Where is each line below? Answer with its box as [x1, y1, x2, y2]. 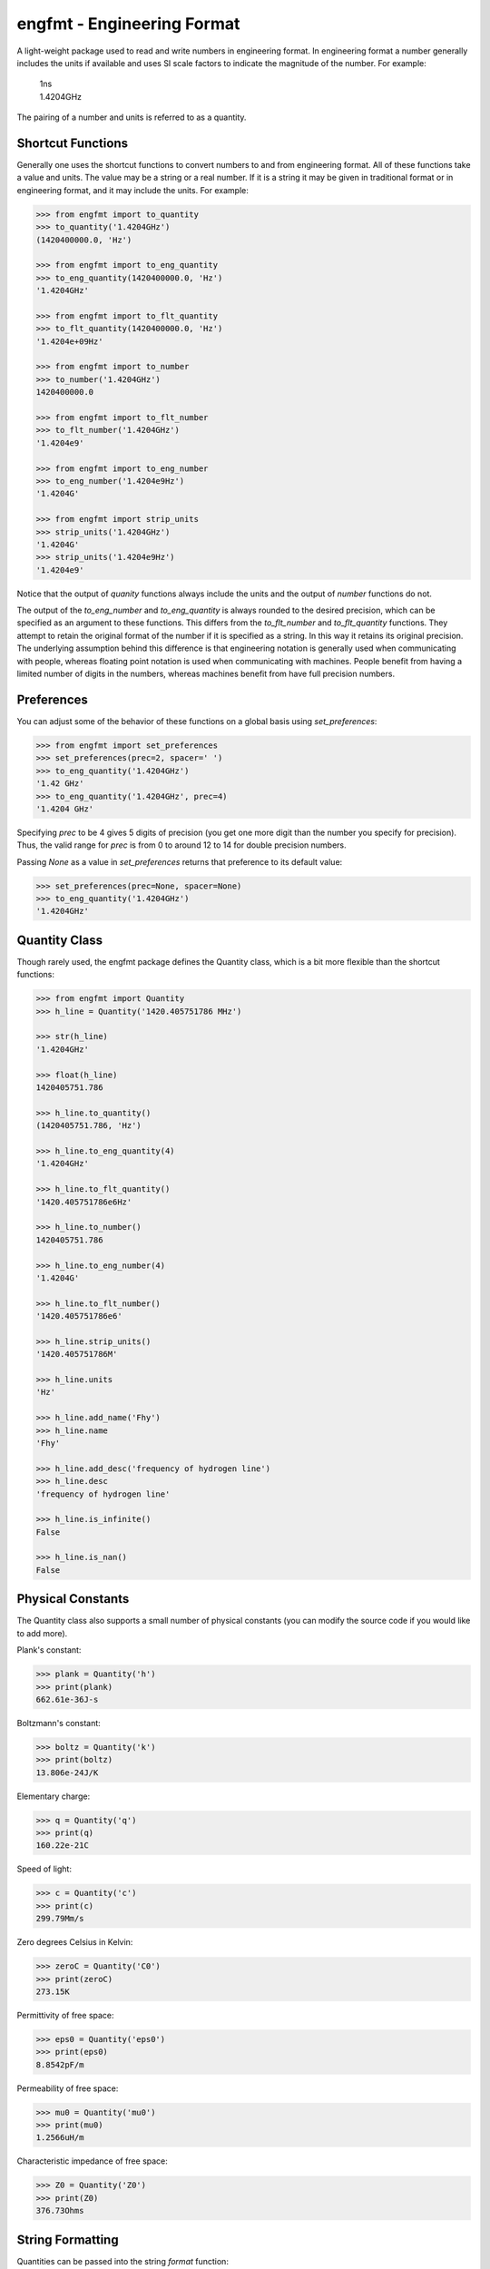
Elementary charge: [16, 1791, 91, 1802]
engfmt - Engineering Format [16, 14, 240, 34]
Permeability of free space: [16, 2083, 119, 2094]
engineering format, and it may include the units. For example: [16, 184, 249, 195]
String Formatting [16, 2232, 119, 2247]
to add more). [16, 1627, 68, 1638]
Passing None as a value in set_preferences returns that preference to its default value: [16, 856, 343, 867]
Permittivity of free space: [16, 2009, 114, 2020]
